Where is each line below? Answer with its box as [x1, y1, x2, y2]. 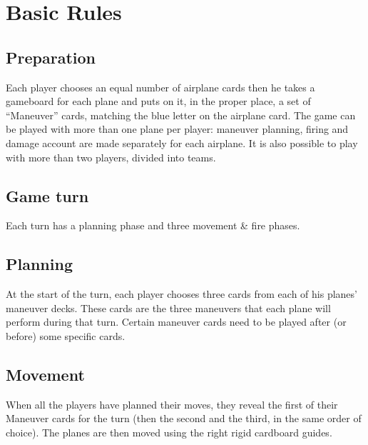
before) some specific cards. [6, 328, 126, 343]
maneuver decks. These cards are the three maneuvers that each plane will [6, 300, 331, 315]
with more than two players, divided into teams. [6, 149, 216, 164]
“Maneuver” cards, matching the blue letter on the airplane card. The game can [6, 107, 356, 122]
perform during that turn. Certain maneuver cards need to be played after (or [6, 314, 347, 329]
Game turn [6, 184, 89, 206]
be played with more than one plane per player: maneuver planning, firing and [6, 121, 349, 136]
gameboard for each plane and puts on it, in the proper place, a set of [6, 94, 311, 109]
